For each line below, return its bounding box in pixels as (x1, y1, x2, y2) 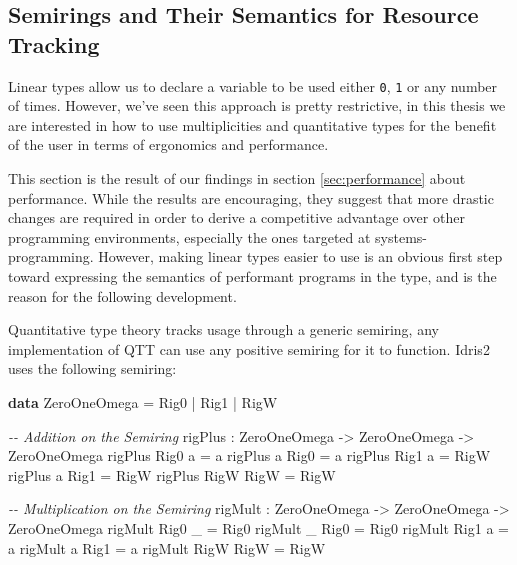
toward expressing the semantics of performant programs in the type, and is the (8, 266, 497, 286)
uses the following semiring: (8, 358, 177, 379)
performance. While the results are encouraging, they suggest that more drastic (8, 187, 494, 208)
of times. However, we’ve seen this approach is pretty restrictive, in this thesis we (8, 95, 506, 116)
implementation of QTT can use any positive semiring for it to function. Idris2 (8, 338, 490, 359)
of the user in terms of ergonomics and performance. (8, 134, 329, 155)
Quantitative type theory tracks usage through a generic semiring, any (8, 319, 439, 340)
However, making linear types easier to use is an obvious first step (98, 246, 503, 267)
